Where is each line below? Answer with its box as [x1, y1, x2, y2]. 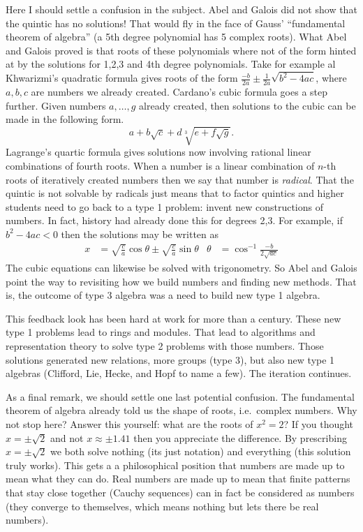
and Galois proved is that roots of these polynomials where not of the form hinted [6, 43, 357, 57]
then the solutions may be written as [61, 226, 219, 241]
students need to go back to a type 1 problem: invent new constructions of [6, 199, 323, 214]
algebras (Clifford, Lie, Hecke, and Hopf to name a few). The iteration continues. [6, 366, 352, 380]
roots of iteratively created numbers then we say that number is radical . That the [6, 172, 354, 186]
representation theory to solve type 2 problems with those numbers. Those [6, 339, 324, 353]
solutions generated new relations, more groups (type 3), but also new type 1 [6, 352, 335, 367]
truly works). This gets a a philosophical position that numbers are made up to [6, 457, 345, 472]
